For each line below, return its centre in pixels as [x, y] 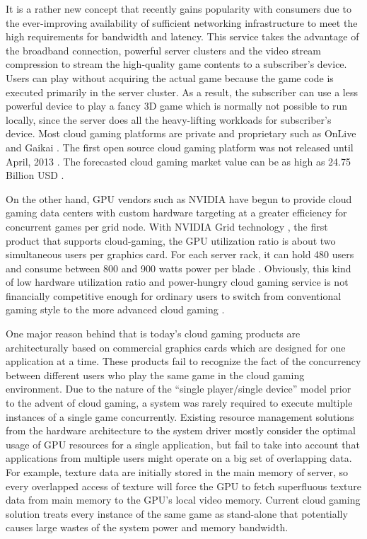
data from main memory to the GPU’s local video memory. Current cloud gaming [183, 500]
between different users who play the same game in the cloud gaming [155, 375]
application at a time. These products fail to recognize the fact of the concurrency [183, 361]
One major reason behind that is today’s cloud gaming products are [153, 334]
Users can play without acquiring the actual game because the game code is [170, 77]
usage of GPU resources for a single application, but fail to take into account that [183, 444]
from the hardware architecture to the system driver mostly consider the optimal [181, 430]
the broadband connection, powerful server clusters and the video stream [163, 50]
